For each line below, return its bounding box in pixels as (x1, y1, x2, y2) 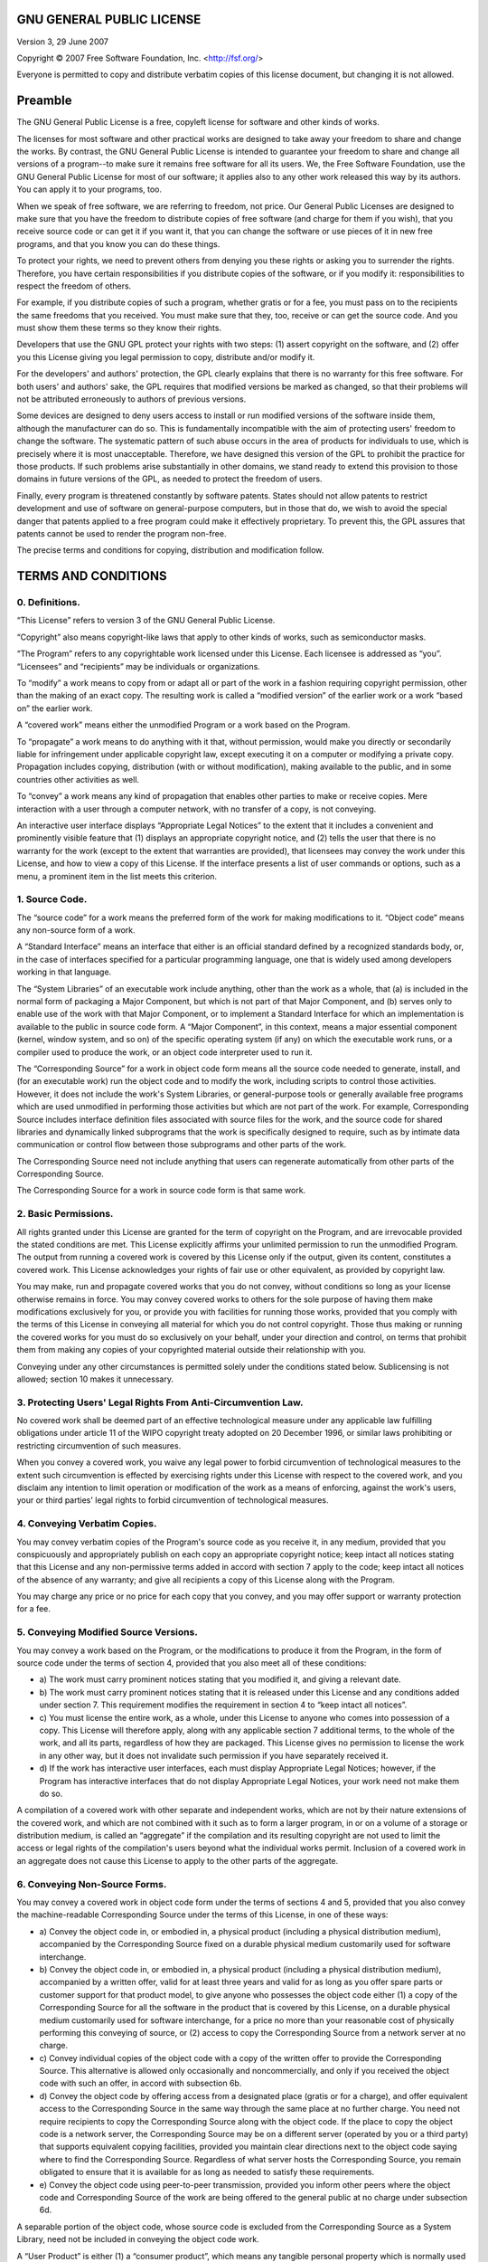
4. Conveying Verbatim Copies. (16, 1517, 157, 1530)
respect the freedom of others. (16, 280, 132, 291)
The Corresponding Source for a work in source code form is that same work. (16, 1185, 306, 1196)
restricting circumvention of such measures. (16, 1440, 182, 1451)
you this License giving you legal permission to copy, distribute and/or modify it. (16, 351, 315, 362)
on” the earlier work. (16, 702, 94, 714)
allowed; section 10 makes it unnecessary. (16, 1373, 174, 1384)
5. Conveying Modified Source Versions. (16, 1626, 198, 1639)
